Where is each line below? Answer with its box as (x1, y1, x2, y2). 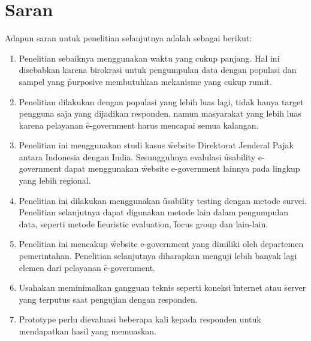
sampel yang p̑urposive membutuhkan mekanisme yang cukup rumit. (19, 75, 272, 87)
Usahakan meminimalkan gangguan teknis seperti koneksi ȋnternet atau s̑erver (19, 281, 306, 294)
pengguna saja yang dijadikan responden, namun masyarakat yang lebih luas (19, 107, 301, 120)
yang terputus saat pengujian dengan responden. (19, 293, 198, 305)
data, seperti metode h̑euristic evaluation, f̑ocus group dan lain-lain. (19, 217, 268, 230)
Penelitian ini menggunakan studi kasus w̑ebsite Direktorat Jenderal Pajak (19, 139, 294, 151)
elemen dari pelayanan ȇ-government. (19, 261, 155, 273)
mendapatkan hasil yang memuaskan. (19, 325, 157, 337)
